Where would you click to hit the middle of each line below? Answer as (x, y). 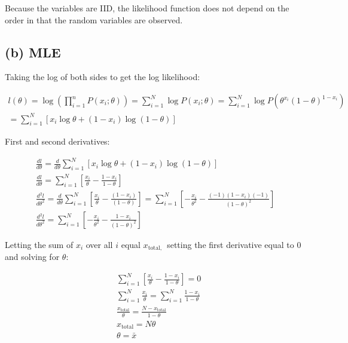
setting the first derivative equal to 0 (234, 244)
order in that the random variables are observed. (94, 19)
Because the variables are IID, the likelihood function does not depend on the (147, 8)
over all (99, 244)
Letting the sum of (39, 244)
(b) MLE (33, 52)
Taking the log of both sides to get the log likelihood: (103, 77)
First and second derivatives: (57, 141)
